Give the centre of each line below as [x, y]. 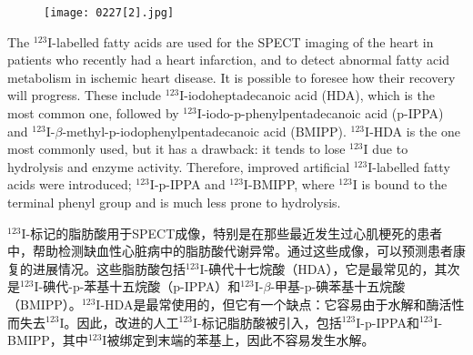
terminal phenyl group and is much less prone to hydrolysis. [174, 202]
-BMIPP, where [291, 184]
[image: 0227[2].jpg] [109, 13]
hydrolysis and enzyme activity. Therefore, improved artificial [179, 166]
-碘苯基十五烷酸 [358, 286]
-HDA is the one [415, 131]
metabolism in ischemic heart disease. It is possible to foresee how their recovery [231, 77]
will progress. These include [85, 95]
